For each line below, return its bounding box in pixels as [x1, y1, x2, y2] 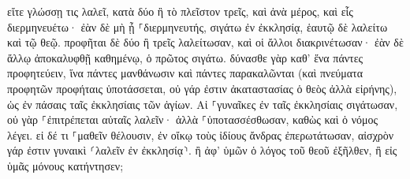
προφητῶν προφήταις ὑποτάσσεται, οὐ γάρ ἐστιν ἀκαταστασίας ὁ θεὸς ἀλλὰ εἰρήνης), [7, 80, 397, 96]
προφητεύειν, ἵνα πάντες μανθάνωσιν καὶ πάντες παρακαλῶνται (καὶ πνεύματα [7, 65, 363, 81]
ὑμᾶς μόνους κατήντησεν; [7, 157, 124, 173]
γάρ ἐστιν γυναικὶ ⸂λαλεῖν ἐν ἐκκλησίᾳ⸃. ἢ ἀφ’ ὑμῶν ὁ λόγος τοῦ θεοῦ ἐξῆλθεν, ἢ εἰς [7, 142, 397, 158]
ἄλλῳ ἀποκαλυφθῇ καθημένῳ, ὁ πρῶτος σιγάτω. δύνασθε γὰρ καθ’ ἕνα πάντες [7, 49, 363, 65]
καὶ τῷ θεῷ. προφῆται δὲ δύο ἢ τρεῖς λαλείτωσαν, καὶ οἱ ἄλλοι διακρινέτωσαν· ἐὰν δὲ [7, 34, 404, 50]
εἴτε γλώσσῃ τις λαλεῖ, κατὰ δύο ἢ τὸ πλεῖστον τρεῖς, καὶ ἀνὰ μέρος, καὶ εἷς [7, 3, 353, 19]
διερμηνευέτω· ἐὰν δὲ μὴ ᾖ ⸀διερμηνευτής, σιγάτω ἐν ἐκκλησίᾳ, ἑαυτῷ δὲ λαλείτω [7, 18, 388, 35]
